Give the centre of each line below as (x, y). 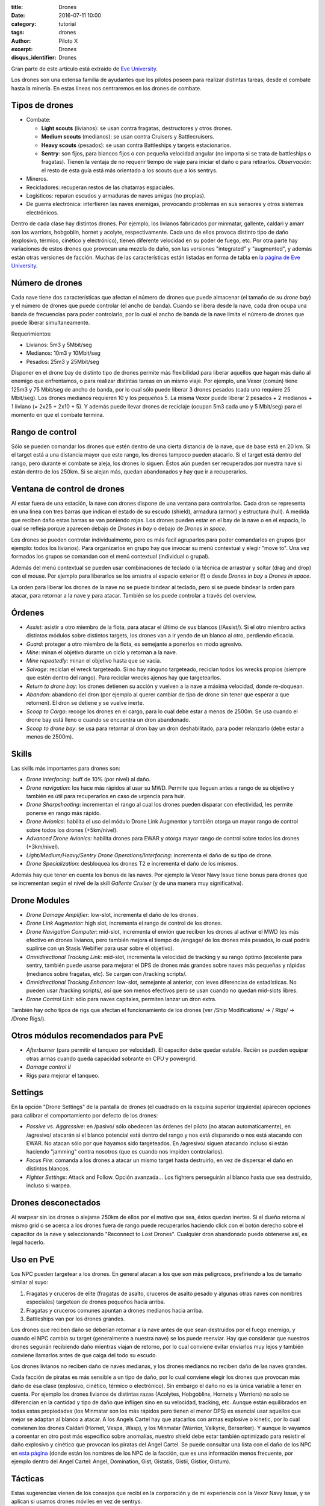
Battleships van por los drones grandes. (76, 1319)
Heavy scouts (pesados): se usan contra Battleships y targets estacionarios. (136, 145)
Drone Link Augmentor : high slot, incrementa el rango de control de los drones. (124, 923)
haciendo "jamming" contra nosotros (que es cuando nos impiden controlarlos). (125, 1152)
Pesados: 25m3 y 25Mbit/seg (63, 361)
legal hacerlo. (28, 1242)
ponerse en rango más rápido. (64, 813)
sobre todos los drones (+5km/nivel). (72, 830)
